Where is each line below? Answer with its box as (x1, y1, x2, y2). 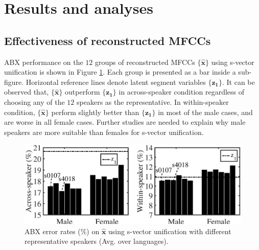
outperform (65, 86, 100, 97)
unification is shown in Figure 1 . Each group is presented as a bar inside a (4, 66, 236, 77)
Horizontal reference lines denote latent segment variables (26, 76, 206, 87)
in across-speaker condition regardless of (119, 86, 245, 97)
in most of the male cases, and (158, 106, 253, 117)
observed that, (4, 86, 49, 97)
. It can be (222, 76, 255, 87)
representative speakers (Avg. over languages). (25, 236, 169, 246)
